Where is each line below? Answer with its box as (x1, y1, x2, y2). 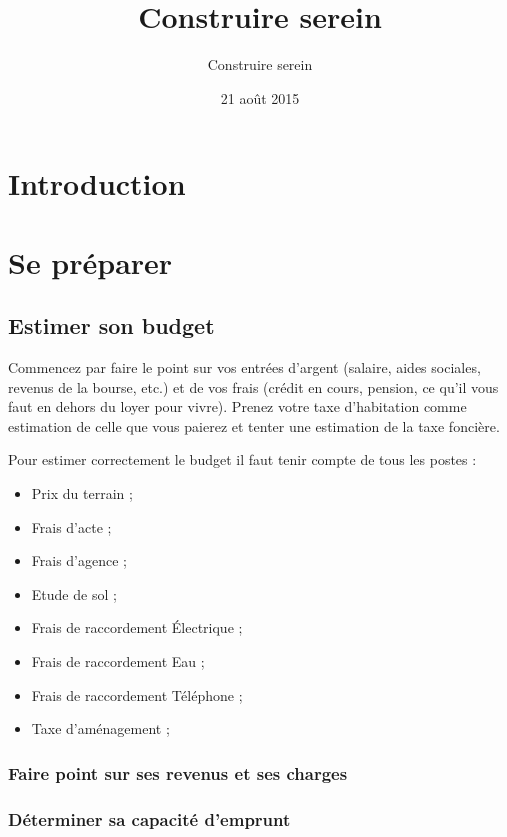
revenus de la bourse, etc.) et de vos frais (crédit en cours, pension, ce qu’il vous (8, 376, 499, 397)
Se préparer (8, 241, 173, 282)
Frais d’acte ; (31, 516, 112, 537)
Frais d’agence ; (31, 550, 127, 571)
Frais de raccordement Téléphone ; (31, 684, 243, 705)
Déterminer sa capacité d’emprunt (8, 806, 291, 831)
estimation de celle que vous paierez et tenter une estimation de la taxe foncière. (8, 415, 500, 436)
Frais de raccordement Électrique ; (31, 617, 243, 638)
